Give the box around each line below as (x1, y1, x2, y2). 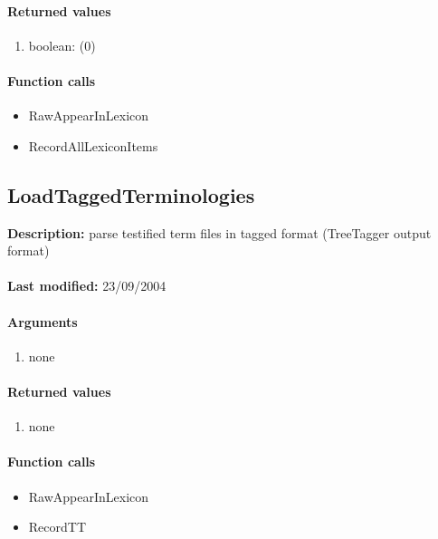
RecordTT (28, 517, 87, 536)
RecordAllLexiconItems (28, 136, 158, 155)
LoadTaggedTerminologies (7, 180, 255, 208)
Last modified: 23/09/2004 (7, 276, 167, 295)
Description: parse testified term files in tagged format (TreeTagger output (7, 223, 432, 242)
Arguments (7, 312, 78, 331)
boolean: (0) (28, 35, 96, 54)
